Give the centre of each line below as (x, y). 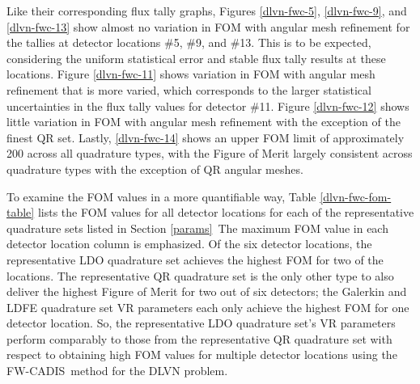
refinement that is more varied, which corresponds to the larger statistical (189, 89)
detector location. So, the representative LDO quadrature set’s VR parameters (201, 323)
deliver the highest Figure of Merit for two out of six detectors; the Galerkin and (207, 291)
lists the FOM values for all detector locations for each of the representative (226, 212)
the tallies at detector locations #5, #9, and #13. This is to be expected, (189, 42)
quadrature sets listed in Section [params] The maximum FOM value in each (197, 228)
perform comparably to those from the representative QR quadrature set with (199, 338)
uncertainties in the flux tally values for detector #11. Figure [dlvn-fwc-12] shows (208, 105)
